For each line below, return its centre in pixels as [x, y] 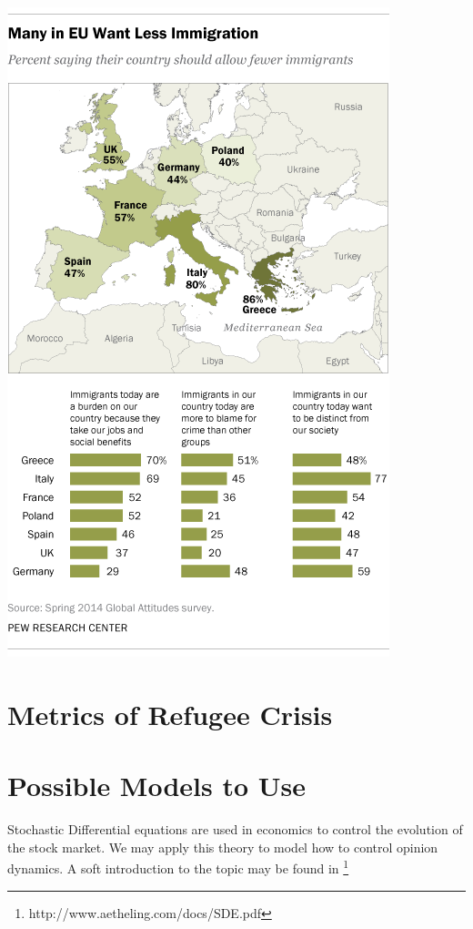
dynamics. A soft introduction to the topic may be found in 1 [178, 867]
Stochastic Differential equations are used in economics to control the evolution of [235, 829]
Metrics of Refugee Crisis [170, 714]
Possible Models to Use [157, 786]
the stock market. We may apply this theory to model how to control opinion [223, 847]
